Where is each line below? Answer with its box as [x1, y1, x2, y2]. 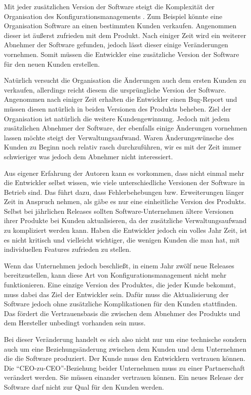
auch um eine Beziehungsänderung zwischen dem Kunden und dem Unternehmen [4, 343, 247, 354]
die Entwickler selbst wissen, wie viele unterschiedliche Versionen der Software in [4, 177, 245, 188]
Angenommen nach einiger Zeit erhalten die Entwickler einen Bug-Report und [4, 94, 237, 104]
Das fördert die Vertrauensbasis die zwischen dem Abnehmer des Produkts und [4, 308, 240, 318]
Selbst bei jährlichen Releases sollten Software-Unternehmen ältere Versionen [4, 206, 234, 216]
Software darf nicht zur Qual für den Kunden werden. [4, 381, 164, 392]
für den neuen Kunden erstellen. [4, 58, 100, 69]
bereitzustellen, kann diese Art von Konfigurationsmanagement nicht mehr [4, 270, 227, 280]
